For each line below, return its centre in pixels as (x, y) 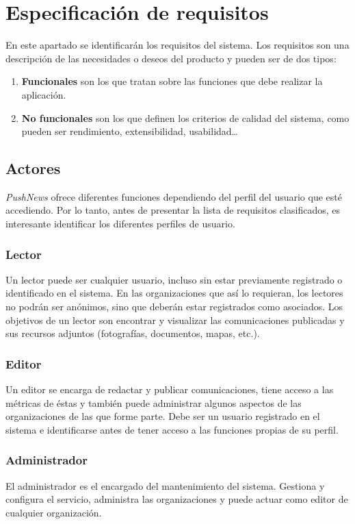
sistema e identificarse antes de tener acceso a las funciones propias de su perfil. (172, 429)
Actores (33, 168)
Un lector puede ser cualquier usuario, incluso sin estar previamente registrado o (174, 279)
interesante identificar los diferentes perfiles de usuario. (120, 224)
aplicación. (44, 94)
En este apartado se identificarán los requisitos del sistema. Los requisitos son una (177, 45)
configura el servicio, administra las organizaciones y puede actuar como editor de (177, 499)
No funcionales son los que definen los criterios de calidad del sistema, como (185, 117)
